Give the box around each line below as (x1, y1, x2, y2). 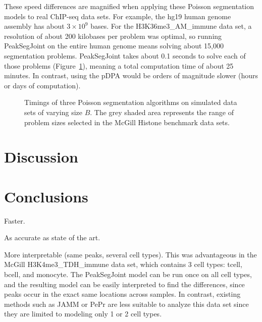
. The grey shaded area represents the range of (90, 106, 234, 117)
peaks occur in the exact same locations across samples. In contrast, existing (4, 289, 241, 299)
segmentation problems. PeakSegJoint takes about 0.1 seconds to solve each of (4, 50, 246, 61)
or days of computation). (4, 80, 81, 90)
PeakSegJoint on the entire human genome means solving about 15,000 (4, 40, 224, 51)
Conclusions (4, 186, 88, 206)
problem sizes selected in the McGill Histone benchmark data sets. (24, 117, 230, 127)
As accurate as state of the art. (4, 232, 100, 243)
